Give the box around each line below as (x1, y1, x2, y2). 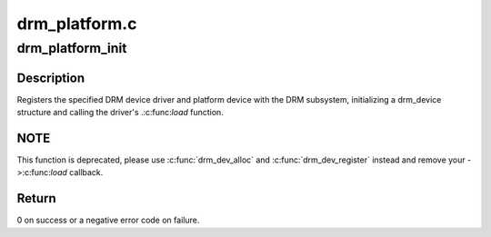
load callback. (50, 167, 104, 178)
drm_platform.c (16, 14, 137, 34)
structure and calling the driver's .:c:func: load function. (16, 107, 225, 118)
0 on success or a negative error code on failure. (16, 214, 200, 226)
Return (16, 191, 56, 206)
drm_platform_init (16, 40, 127, 56)
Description (16, 70, 85, 85)
